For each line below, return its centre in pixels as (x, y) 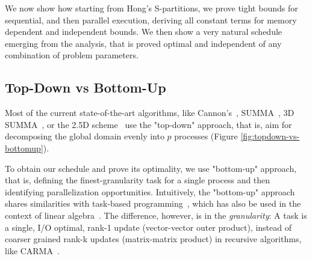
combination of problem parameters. (72, 55)
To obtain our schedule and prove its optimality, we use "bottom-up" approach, (151, 168)
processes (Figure (206, 136)
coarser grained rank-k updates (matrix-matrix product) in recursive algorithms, (153, 239)
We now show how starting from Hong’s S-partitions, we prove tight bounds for (151, 8)
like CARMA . (32, 250)
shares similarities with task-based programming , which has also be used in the (153, 203)
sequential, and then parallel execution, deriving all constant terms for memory (151, 20)
